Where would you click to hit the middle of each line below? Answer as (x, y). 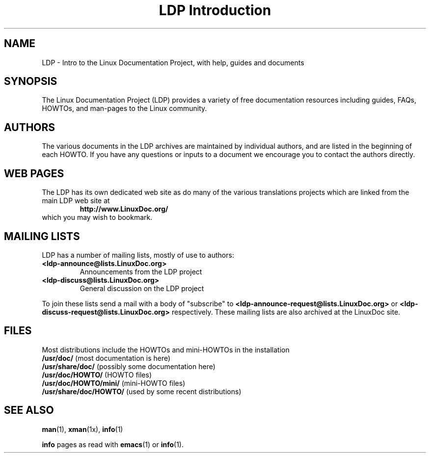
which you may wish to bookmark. (97, 217)
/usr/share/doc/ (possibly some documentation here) (129, 366)
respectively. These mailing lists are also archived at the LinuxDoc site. (286, 312)
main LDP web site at (76, 201)
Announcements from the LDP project (141, 271)
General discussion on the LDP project (142, 288)
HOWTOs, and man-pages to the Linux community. (124, 108)
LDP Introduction (215, 10)
